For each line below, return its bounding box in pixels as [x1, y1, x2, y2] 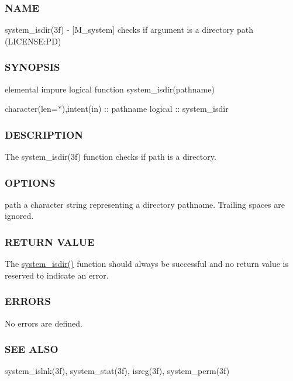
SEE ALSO [5, 342, 58, 356]
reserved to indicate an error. [5, 269, 109, 281]
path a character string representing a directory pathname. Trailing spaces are [5, 198, 285, 210]
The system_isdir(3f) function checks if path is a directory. [5, 150, 216, 163]
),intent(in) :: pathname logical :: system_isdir [61, 102, 229, 115]
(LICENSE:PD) [5, 35, 61, 47]
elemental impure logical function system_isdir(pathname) [5, 83, 215, 95]
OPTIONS [5, 175, 56, 190]
